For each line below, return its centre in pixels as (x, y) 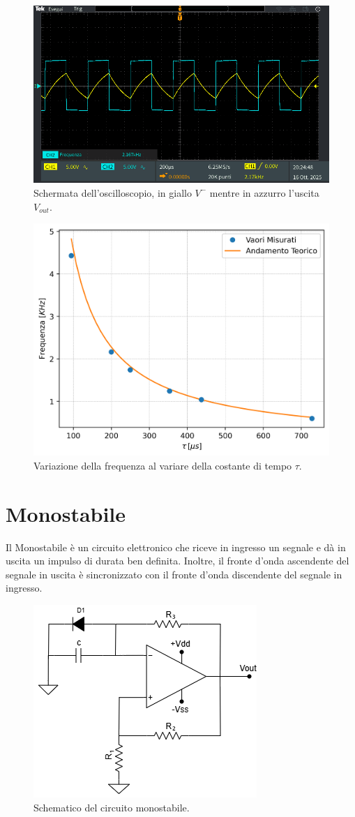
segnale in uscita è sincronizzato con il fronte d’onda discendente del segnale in (174, 574)
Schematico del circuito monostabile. (112, 807)
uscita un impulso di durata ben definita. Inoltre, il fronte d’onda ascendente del (177, 561)
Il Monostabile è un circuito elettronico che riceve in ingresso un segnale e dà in (176, 547)
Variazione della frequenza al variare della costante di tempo (163, 465)
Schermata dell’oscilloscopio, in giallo (113, 192)
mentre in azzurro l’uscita (264, 192)
